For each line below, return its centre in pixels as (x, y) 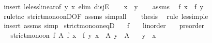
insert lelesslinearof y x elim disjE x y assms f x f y (104, 6)
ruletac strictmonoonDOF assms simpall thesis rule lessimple (106, 16)
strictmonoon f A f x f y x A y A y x (83, 35)
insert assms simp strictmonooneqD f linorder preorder (104, 25)
